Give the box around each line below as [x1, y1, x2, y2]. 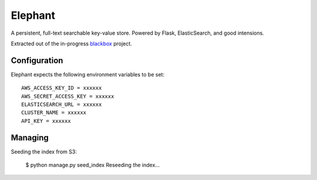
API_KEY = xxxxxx [21, 118, 71, 124]
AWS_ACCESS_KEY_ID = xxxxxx [21, 85, 102, 91]
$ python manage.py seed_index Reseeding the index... [25, 162, 160, 169]
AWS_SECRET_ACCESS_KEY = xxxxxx [21, 93, 114, 99]
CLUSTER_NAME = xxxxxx [21, 109, 87, 116]
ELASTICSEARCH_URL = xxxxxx [21, 101, 102, 108]
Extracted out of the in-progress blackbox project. [11, 40, 132, 47]
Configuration [11, 55, 63, 65]
